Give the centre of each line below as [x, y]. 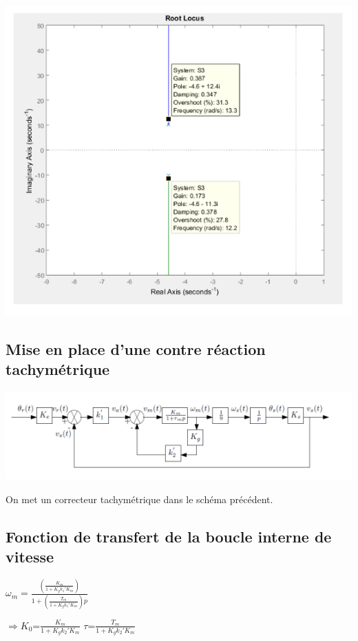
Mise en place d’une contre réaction [136, 349]
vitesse [30, 557]
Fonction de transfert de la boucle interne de [169, 536]
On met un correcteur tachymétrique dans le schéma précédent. [139, 499]
